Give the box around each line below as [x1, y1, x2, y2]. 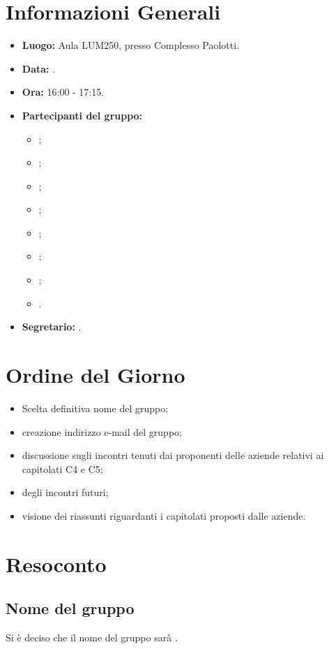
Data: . [22, 61, 56, 75]
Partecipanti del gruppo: [22, 108, 143, 122]
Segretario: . [22, 319, 82, 334]
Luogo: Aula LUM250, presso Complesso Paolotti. [22, 38, 240, 52]
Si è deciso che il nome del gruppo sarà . [6, 630, 178, 645]
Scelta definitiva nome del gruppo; [22, 400, 169, 415]
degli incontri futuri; [22, 485, 109, 499]
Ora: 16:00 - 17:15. [22, 85, 105, 99]
